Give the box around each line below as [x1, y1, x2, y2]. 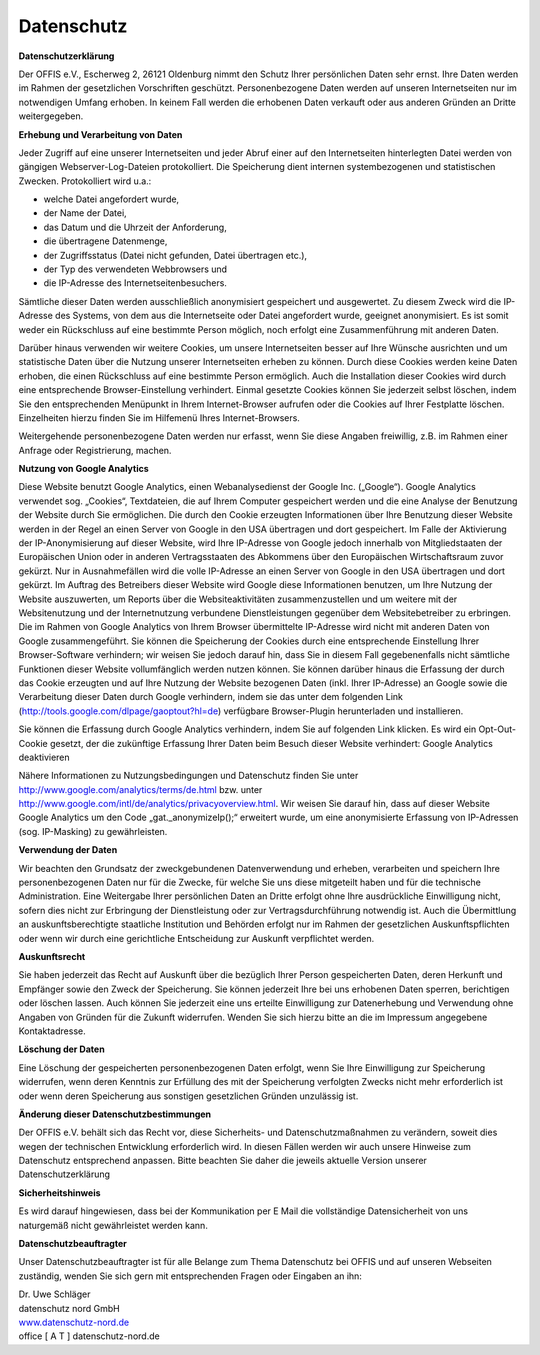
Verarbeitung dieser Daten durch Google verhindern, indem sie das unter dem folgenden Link [18, 691, 404, 703]
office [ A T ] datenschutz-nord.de [18, 1330, 160, 1342]
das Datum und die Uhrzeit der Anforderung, [43, 221, 227, 233]
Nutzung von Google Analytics [18, 463, 149, 475]
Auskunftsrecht [18, 950, 86, 962]
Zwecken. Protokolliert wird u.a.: [18, 175, 152, 187]
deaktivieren [18, 751, 70, 763]
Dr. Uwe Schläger [18, 1288, 91, 1300]
